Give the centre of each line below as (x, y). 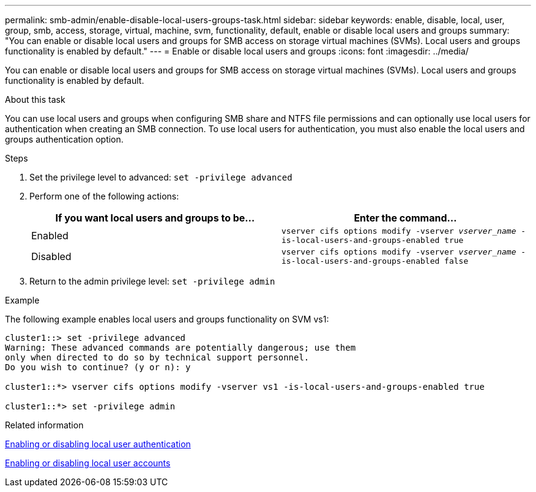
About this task (35, 99)
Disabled (51, 256)
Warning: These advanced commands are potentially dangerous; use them (181, 348)
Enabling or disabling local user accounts (88, 463)
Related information (44, 425)
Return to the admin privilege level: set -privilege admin (152, 281)
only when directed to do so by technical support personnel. (157, 357)
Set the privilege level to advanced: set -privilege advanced (161, 177)
